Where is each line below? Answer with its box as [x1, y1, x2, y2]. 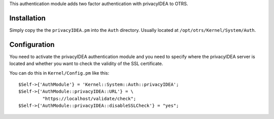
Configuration [9, 40, 55, 49]
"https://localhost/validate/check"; [42, 96, 136, 101]
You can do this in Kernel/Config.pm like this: [9, 70, 110, 76]
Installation [9, 14, 46, 22]
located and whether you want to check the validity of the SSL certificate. [9, 61, 163, 67]
